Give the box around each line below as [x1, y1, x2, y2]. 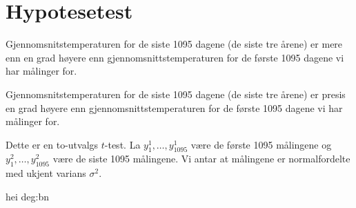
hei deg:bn [6, 189, 50, 203]
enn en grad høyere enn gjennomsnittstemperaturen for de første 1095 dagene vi [6, 50, 344, 64]
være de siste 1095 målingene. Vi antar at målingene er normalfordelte [52, 151, 350, 166]
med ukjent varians [6, 166, 86, 180]
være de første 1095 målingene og [190, 137, 332, 151]
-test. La [104, 137, 141, 151]
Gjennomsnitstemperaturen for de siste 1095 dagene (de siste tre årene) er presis [6, 86, 346, 101]
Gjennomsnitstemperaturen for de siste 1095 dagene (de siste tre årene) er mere [6, 37, 343, 51]
